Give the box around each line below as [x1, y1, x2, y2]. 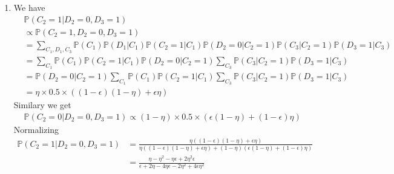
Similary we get [13, 98, 71, 111]
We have [13, 1, 45, 13]
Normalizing [13, 123, 59, 136]
